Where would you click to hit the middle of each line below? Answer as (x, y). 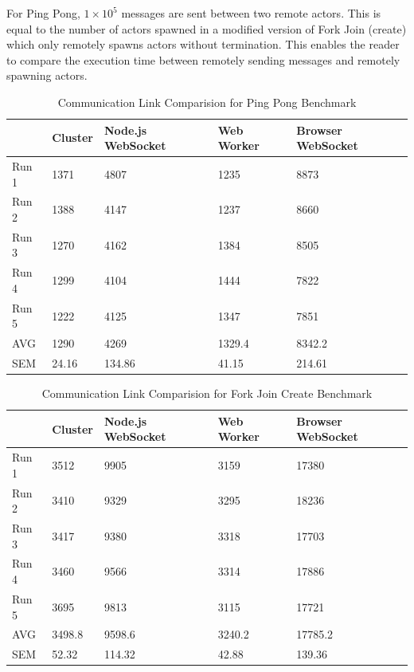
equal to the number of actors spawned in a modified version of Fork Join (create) (207, 28)
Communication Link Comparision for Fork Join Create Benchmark (207, 393)
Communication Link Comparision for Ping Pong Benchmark (207, 102)
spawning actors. (47, 75)
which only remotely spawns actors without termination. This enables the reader (203, 44)
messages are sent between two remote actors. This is (251, 13)
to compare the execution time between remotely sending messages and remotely (203, 59)
